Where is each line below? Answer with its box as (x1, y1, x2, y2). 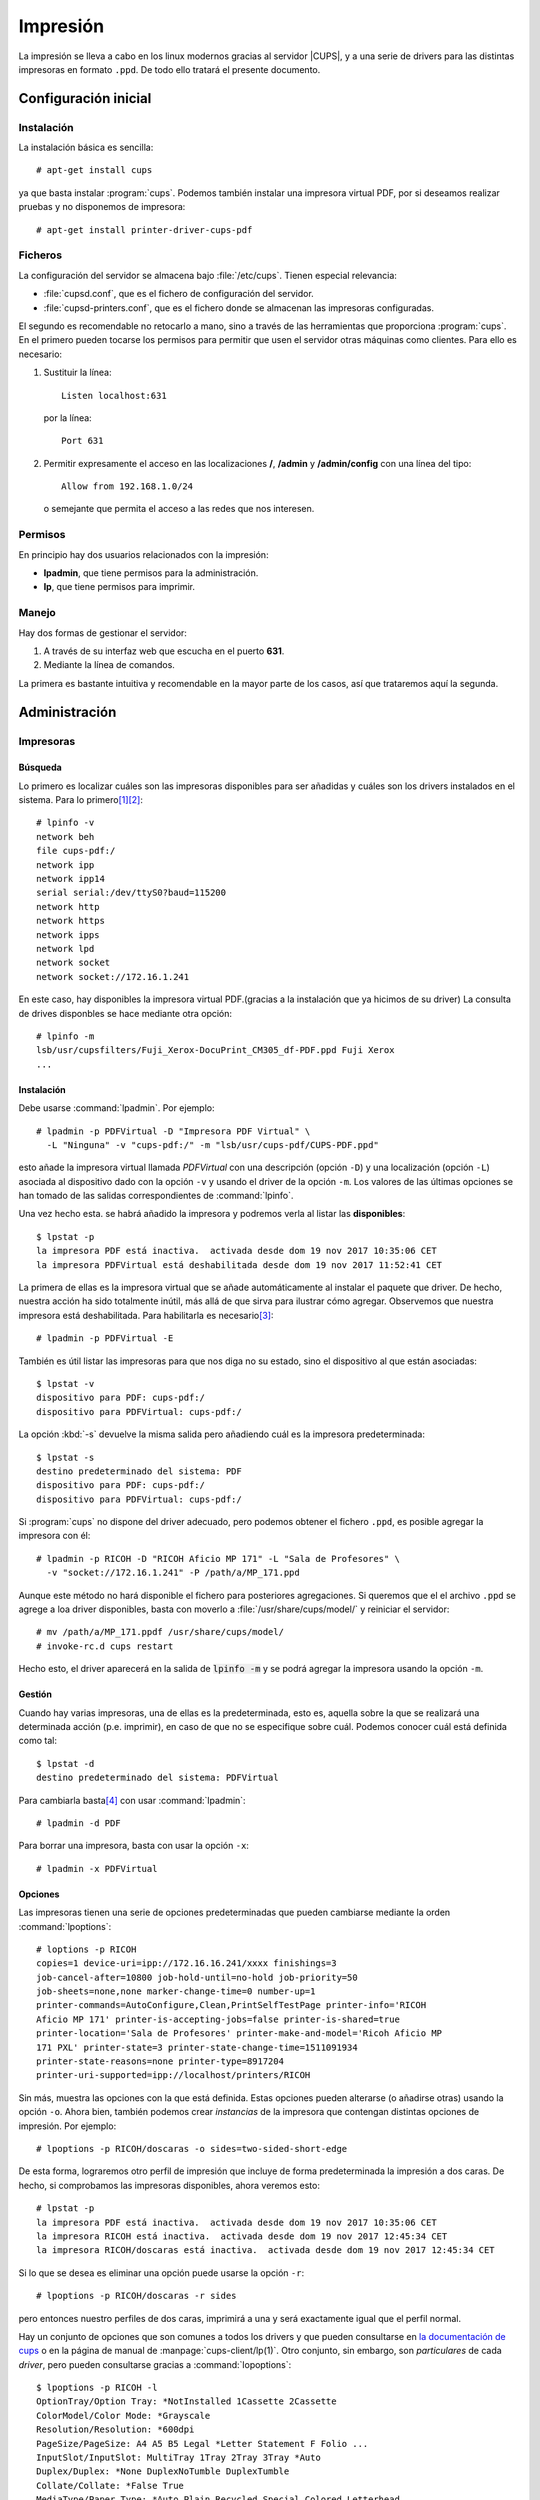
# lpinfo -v (36, 817, 95, 829)
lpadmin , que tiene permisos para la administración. (43, 567, 259, 579)
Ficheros (18, 248, 63, 262)
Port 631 (61, 435, 104, 447)
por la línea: (43, 411, 92, 424)
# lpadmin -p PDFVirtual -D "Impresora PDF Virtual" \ (36, 1125, 311, 1137)
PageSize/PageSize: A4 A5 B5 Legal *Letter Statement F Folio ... (36, 2438, 369, 2449)
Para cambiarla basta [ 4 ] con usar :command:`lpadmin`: (18, 1794, 246, 1806)
